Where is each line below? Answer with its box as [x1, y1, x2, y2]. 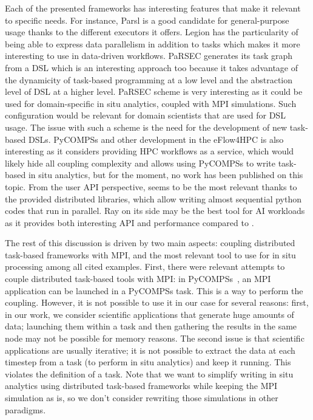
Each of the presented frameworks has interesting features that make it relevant [5, 2, 301, 14]
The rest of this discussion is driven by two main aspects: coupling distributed [5, 236, 295, 249]
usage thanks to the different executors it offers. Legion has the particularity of [5, 26, 298, 38]
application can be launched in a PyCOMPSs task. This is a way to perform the [5, 284, 303, 297]
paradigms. [5, 403, 46, 416]
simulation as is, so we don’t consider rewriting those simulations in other [5, 391, 278, 404]
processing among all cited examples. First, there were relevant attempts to [5, 260, 285, 273]
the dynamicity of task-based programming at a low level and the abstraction [5, 73, 293, 86]
